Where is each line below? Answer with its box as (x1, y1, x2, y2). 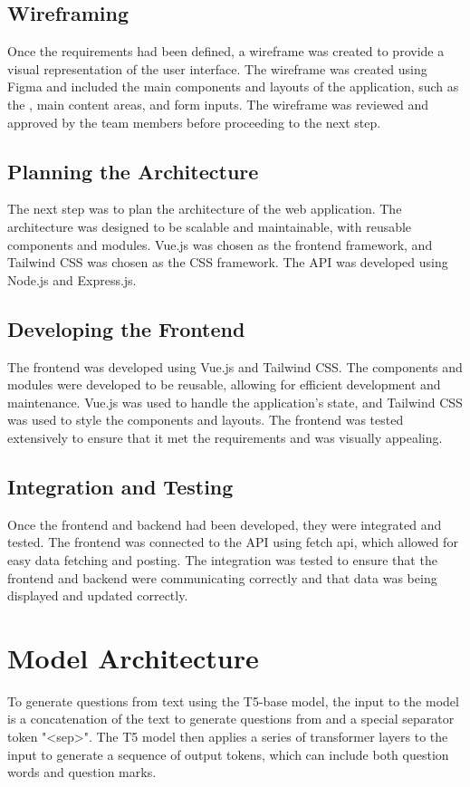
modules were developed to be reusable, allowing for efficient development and (7, 375, 441, 394)
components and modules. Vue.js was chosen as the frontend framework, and (7, 235, 433, 254)
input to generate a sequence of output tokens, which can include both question (7, 744, 449, 763)
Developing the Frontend (7, 314, 245, 342)
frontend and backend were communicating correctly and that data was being (7, 568, 437, 587)
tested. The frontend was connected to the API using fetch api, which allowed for (7, 533, 458, 552)
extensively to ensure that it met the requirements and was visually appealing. (7, 427, 443, 446)
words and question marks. (7, 763, 157, 782)
